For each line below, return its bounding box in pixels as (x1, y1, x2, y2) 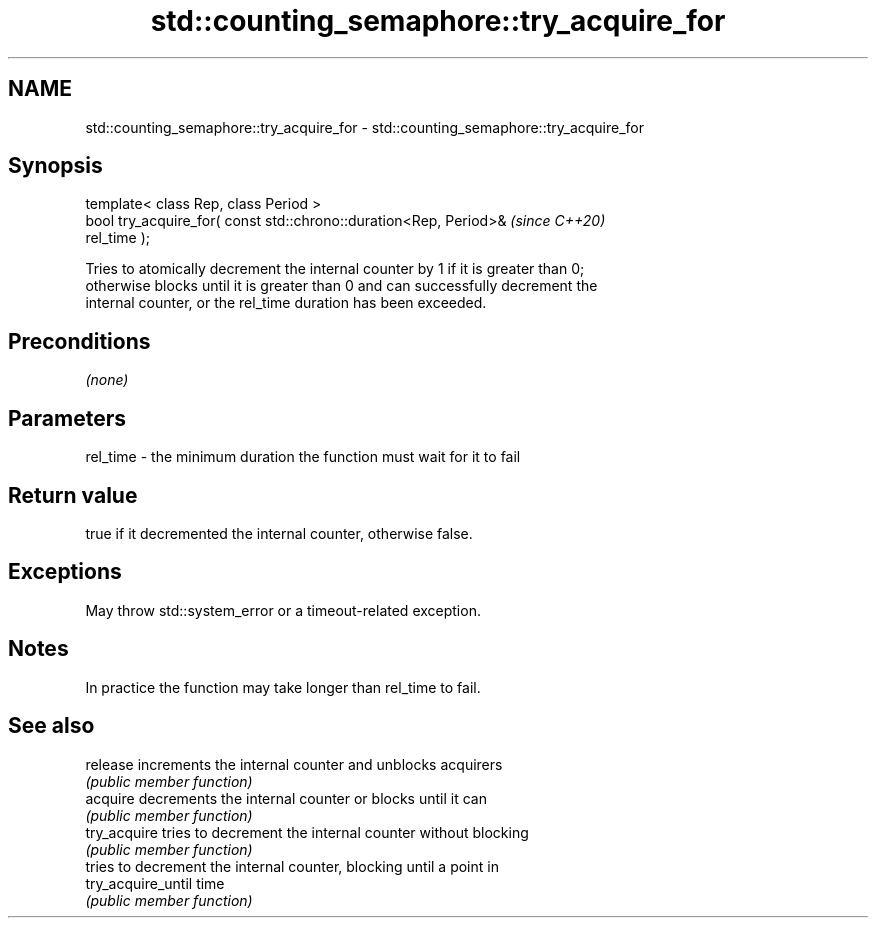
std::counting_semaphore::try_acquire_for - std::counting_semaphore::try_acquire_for (85, 118, 645, 136)
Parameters (8, 405, 126, 431)
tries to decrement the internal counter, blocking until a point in (85, 857, 499, 875)
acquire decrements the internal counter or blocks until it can (85, 789, 487, 807)
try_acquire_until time (85, 874, 225, 892)
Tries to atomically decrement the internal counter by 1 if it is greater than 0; (85, 260, 585, 278)
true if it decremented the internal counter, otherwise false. (85, 524, 473, 542)
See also (8, 713, 95, 739)
